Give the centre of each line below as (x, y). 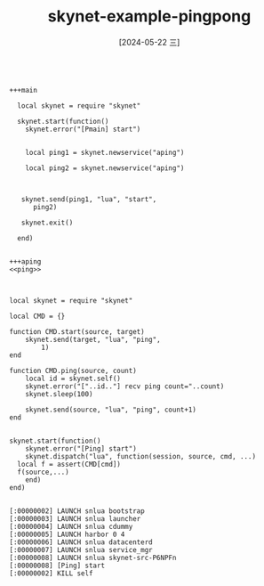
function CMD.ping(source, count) (73, 370)
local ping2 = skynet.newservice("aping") (105, 168)
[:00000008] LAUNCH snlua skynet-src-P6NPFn (93, 558)
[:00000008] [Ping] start (57, 566)
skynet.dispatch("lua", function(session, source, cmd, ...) (140, 456)
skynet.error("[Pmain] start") (83, 129)
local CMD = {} (37, 316)
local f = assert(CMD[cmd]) (69, 464)
